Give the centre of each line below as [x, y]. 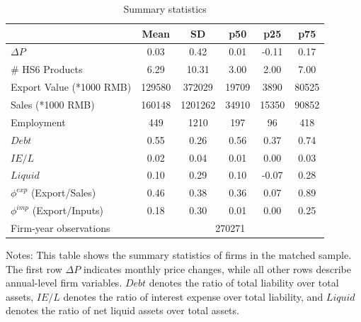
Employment [38, 122]
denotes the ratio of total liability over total [244, 283]
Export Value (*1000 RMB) [71, 87]
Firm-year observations [61, 227]
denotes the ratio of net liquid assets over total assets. [122, 310]
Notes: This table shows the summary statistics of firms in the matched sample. [179, 254]
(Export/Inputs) [68, 210]
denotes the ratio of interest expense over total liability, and [193, 296]
